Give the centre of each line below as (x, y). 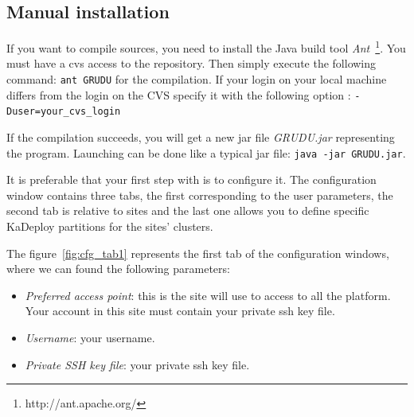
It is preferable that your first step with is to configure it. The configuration (191, 179)
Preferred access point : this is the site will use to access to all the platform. (208, 295)
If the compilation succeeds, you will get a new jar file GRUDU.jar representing (201, 137)
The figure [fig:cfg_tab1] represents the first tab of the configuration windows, (198, 253)
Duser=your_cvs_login (64, 112)
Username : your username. (90, 338)
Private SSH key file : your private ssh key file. (137, 364)
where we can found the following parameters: (118, 269)
